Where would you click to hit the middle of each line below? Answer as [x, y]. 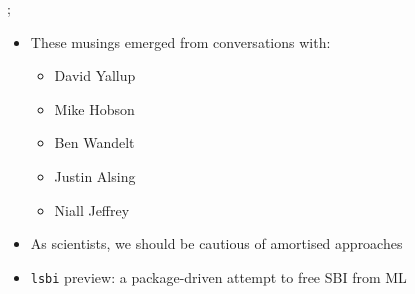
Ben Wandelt [94, 142]
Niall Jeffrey [92, 209]
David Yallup [95, 75]
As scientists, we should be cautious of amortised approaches [216, 243]
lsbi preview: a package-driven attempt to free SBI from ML [218, 276]
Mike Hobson [94, 108]
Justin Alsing [95, 175]
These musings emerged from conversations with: [180, 41]
